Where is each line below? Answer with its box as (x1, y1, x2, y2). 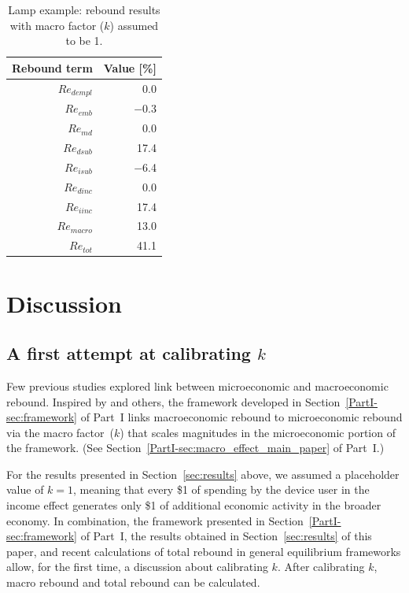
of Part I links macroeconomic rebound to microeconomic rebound (80, 409, 403, 425)
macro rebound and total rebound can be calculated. (6, 574, 260, 591)
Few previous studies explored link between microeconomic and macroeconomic (6, 377, 389, 394)
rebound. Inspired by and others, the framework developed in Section (6, 393, 341, 410)
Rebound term (12, 59, 93, 76)
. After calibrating (277, 558, 365, 575)
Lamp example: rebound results (8, 2, 160, 17)
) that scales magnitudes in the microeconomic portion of (120, 424, 396, 440)
